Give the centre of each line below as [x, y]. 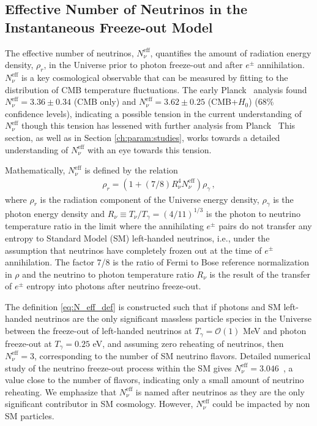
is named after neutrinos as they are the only [220, 391]
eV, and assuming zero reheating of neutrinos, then [188, 343]
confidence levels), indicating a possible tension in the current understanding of [153, 113]
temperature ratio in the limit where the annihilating [104, 226]
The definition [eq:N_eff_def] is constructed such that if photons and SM [143, 306]
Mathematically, [35, 170]
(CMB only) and [105, 101]
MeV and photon [275, 331]
